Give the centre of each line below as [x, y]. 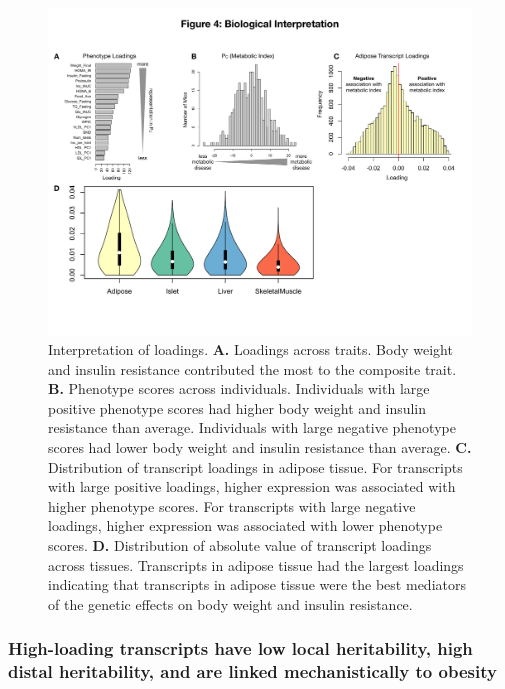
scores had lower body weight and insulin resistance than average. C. [260, 447]
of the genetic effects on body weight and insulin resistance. [230, 603]
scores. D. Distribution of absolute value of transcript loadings [240, 545]
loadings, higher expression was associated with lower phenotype [245, 525]
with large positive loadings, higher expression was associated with [252, 486]
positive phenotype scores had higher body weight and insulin [237, 407]
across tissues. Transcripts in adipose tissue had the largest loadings [256, 564]
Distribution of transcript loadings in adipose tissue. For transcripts [255, 466]
